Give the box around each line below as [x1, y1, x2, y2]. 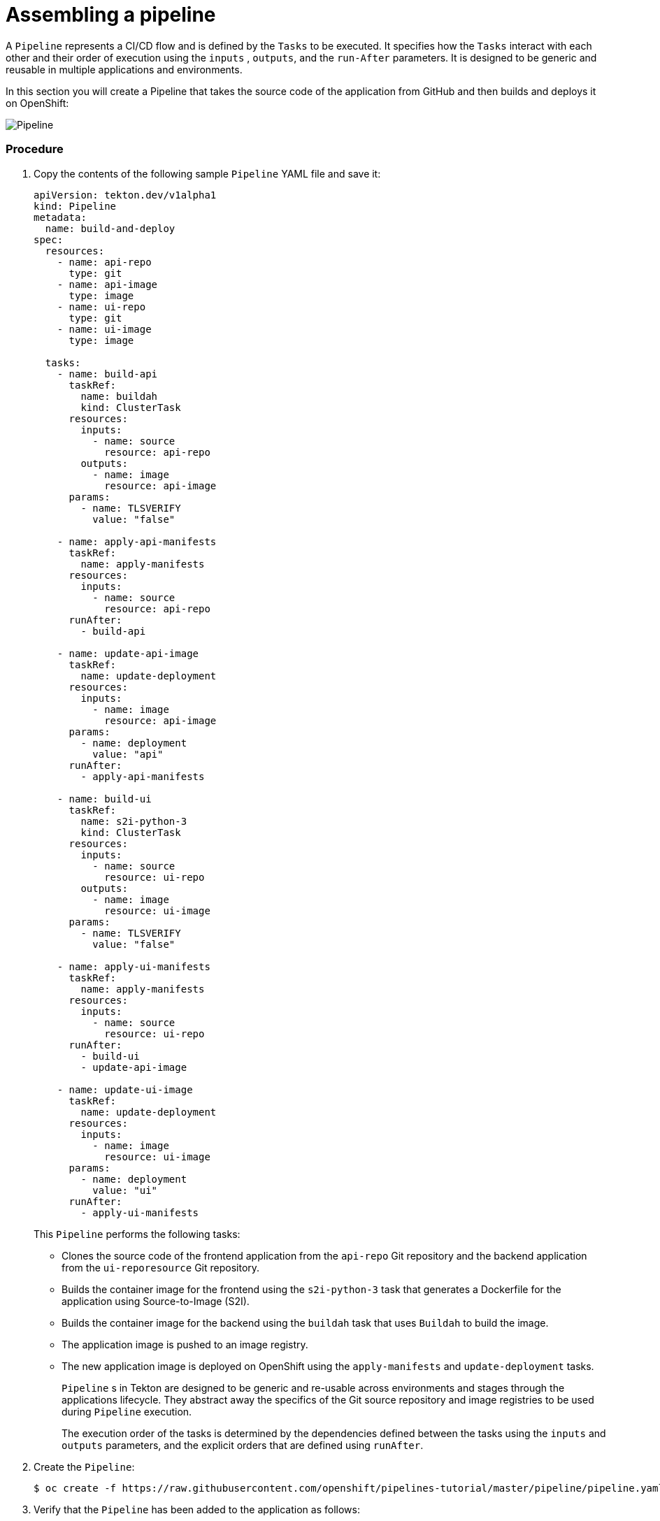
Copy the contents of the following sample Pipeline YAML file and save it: [34, 167, 381, 180]
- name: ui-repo [57, 301, 146, 312]
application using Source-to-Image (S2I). [62, 1295, 250, 1307]
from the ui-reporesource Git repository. [62, 1261, 260, 1274]
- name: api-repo [57, 256, 152, 268]
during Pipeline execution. [62, 1405, 192, 1418]
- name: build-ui [57, 793, 152, 805]
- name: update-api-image [57, 647, 199, 659]
